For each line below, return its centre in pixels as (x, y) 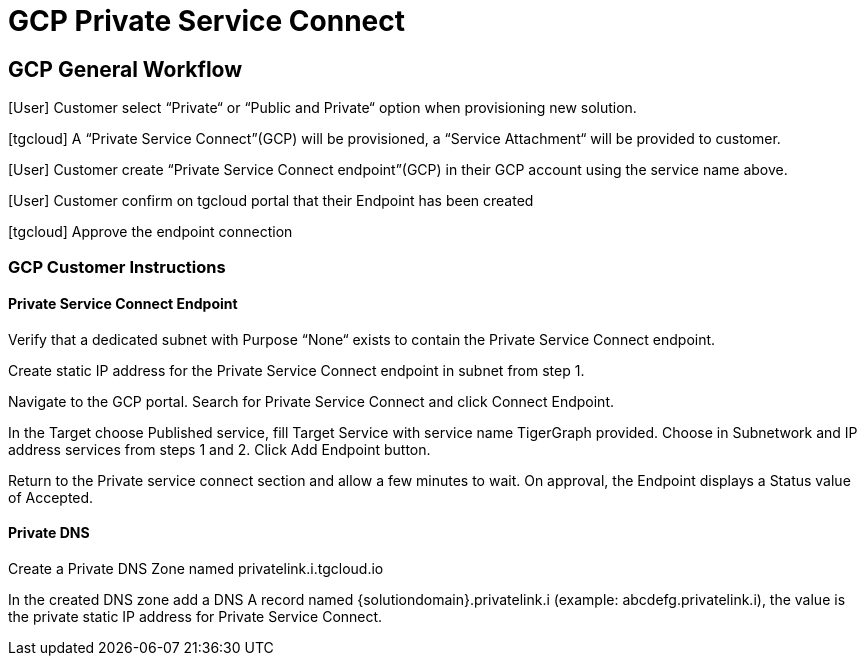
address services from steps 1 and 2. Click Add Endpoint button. (219, 449)
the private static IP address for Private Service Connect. (195, 616)
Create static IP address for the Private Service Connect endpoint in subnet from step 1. (296, 370)
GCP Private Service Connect (206, 21)
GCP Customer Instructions (117, 266)
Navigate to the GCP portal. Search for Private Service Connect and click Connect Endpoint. (311, 401)
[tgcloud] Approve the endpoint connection (150, 232)
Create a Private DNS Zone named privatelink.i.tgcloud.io (196, 568)
